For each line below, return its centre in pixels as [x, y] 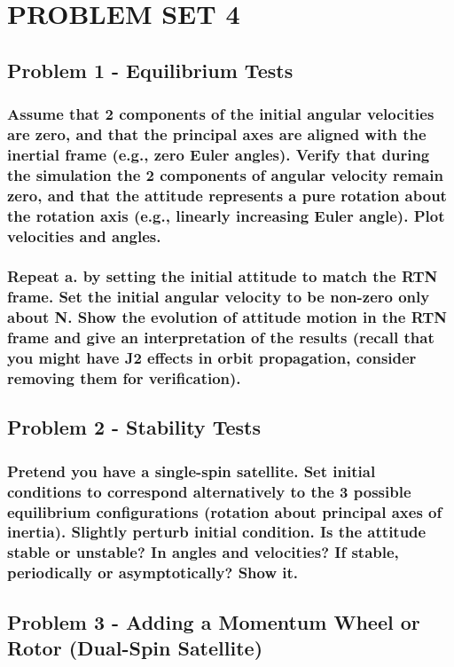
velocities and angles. [84, 235]
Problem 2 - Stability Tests [134, 427]
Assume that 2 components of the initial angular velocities [221, 114]
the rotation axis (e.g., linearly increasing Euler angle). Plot [226, 215]
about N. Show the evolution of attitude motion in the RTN [227, 317]
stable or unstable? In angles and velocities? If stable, [203, 552]
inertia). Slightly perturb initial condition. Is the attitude [217, 532]
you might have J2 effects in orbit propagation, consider [212, 358]
